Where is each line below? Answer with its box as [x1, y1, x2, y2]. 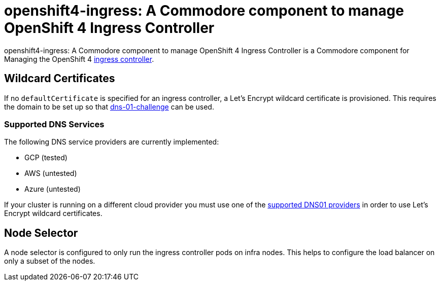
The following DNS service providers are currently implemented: [4, 137, 219, 147]
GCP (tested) [24, 153, 67, 162]
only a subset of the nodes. [4, 257, 95, 266]
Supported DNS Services [4, 119, 105, 129]
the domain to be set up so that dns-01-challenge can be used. [4, 102, 214, 111]
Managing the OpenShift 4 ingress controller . [4, 54, 154, 63]
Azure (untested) [24, 185, 81, 194]
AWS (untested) [24, 169, 77, 178]
